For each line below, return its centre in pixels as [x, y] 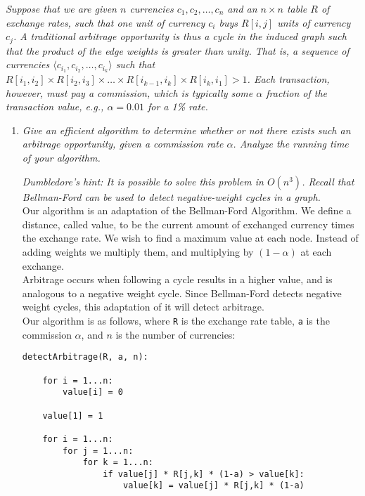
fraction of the [297, 92]
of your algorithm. [61, 158]
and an [242, 8]
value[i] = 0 [93, 392]
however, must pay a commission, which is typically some [129, 92]
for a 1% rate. [178, 106]
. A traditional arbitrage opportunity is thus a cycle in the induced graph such [180, 36]
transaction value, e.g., [55, 106]
